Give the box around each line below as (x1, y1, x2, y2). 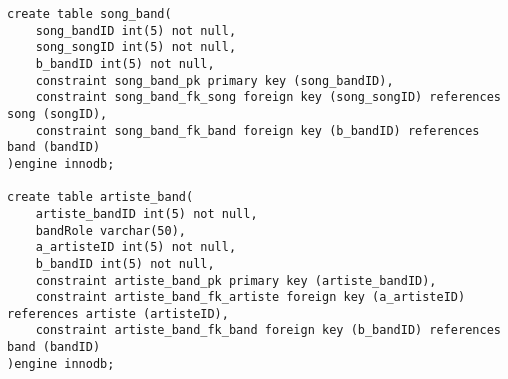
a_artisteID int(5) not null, (35, 240, 237, 255)
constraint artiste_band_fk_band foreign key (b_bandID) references (35, 323, 501, 338)
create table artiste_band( (7, 190, 194, 205)
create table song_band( (7, 7, 172, 21)
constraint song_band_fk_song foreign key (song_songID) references (35, 90, 501, 105)
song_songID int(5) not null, (35, 40, 237, 55)
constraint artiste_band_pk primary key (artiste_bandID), (35, 273, 437, 288)
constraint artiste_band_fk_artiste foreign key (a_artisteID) (35, 290, 466, 305)
